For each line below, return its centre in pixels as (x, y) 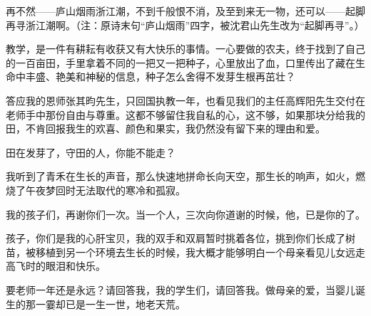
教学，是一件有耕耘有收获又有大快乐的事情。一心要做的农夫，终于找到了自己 (185, 49)
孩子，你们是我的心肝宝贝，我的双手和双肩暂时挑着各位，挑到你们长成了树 (181, 238)
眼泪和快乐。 (75, 266)
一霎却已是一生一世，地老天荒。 (110, 304)
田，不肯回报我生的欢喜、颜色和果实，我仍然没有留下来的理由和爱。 (166, 128)
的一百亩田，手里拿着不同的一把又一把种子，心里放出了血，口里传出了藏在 (181, 62)
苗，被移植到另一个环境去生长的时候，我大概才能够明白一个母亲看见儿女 (176, 252)
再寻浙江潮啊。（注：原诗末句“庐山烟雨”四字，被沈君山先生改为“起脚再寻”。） (185, 25)
